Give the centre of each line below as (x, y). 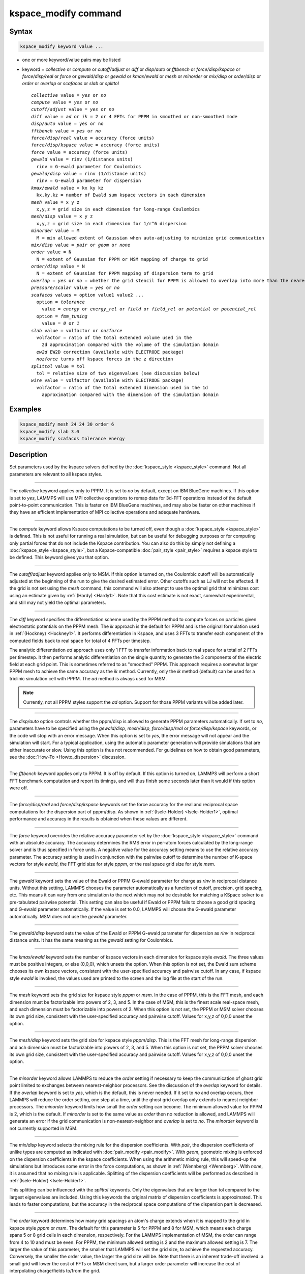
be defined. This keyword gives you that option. (59, 558)
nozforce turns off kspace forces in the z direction (105, 359)
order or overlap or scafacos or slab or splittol (71, 84)
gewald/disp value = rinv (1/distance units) (89, 174)
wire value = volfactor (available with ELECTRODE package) (108, 380)
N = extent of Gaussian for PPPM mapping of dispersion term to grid (125, 273)
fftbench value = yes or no (66, 131)
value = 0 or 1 (60, 323)
